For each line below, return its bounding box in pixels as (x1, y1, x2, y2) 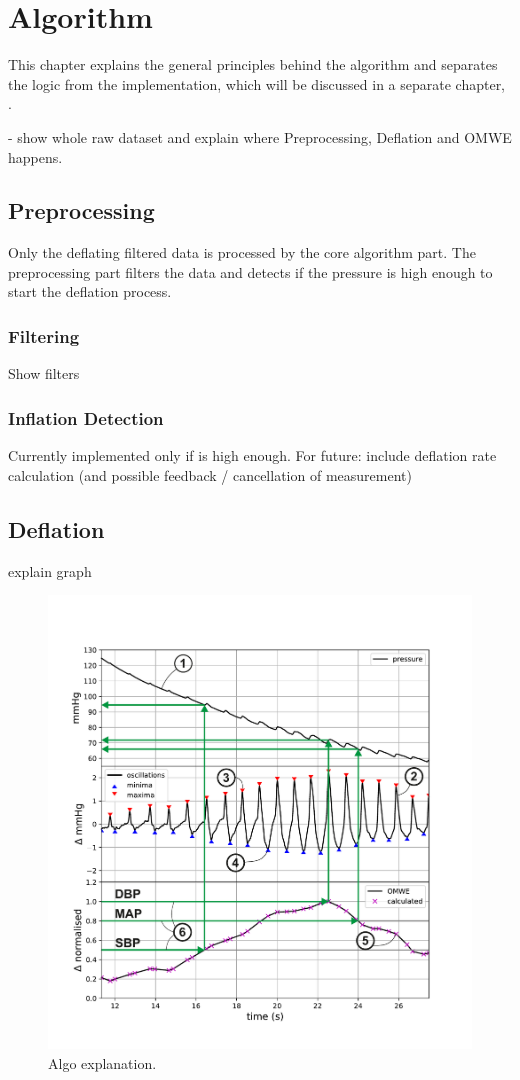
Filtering (8, 324, 80, 348)
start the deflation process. (8, 281, 172, 302)
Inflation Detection (8, 405, 164, 430)
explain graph (8, 560, 92, 581)
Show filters (8, 363, 80, 384)
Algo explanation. (48, 1052, 157, 1073)
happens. (8, 146, 63, 167)
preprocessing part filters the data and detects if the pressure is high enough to (8, 261, 493, 282)
